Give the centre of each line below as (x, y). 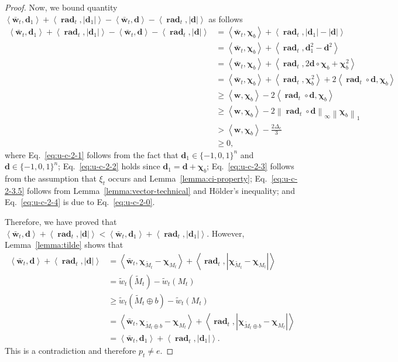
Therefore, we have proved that (61, 221)
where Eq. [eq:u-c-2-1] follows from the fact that (92, 154)
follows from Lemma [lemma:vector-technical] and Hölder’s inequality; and (161, 190)
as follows (226, 18)
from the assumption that (51, 178)
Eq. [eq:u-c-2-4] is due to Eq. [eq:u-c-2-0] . (80, 202)
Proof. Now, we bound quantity (61, 7)
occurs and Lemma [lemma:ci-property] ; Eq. (188, 178)
